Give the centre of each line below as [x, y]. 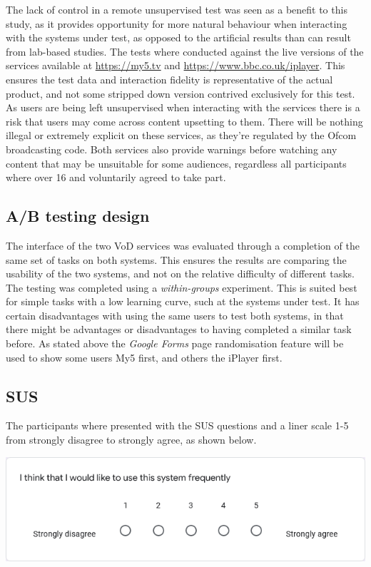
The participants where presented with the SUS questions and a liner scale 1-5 [177, 425]
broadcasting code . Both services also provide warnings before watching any [172, 149]
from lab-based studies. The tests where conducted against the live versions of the [185, 51]
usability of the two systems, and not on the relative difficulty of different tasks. [180, 274]
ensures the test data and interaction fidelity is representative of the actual [169, 79]
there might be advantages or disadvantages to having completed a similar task [179, 329]
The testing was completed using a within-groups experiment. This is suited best [182, 287]
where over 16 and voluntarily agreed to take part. [116, 177]
